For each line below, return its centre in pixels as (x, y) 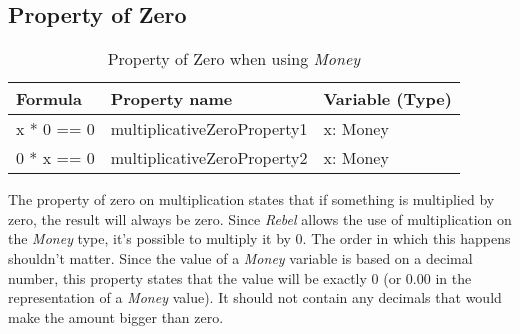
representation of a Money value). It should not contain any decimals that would (255, 297)
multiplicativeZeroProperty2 (209, 158)
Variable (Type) (387, 99)
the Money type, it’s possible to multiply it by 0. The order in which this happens (259, 238)
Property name (171, 99)
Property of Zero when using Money (234, 59)
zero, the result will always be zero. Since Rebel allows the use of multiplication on (260, 218)
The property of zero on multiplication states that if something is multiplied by (251, 199)
